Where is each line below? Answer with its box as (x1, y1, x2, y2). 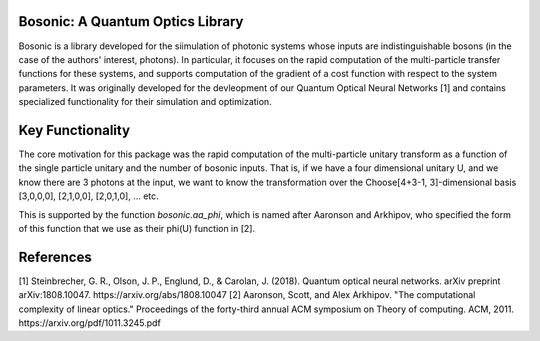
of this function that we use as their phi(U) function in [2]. (18, 222, 256, 234)
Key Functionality (18, 121, 130, 139)
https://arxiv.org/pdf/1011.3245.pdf (18, 317, 162, 329)
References (18, 248, 92, 265)
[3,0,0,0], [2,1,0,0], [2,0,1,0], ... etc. (18, 190, 159, 202)
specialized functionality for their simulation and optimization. (18, 96, 272, 108)
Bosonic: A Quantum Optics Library (18, 13, 244, 30)
